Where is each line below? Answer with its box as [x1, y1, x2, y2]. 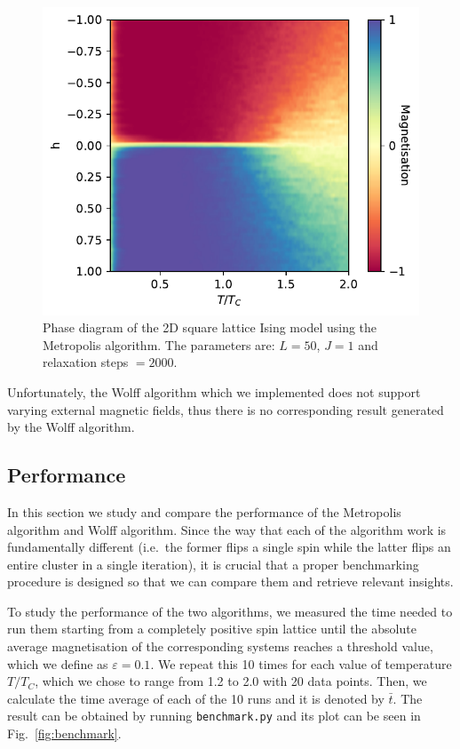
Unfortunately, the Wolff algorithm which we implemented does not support [7, 382, 421, 401]
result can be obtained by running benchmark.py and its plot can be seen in [7, 706, 421, 725]
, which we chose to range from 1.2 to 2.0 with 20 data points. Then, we [35, 672, 427, 690]
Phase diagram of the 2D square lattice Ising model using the [43, 318, 377, 337]
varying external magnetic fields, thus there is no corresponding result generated [7, 400, 444, 418]
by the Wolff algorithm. [7, 418, 135, 436]
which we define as [7, 654, 108, 673]
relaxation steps [43, 353, 129, 371]
